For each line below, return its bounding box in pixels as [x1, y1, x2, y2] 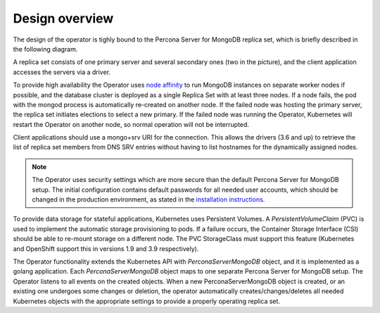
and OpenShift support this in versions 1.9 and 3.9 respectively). [13, 244, 199, 253]
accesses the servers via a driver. [13, 68, 111, 76]
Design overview [13, 11, 114, 26]
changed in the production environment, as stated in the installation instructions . [32, 195, 265, 204]
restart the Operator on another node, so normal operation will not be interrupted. [13, 120, 250, 128]
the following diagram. [13, 44, 78, 53]
